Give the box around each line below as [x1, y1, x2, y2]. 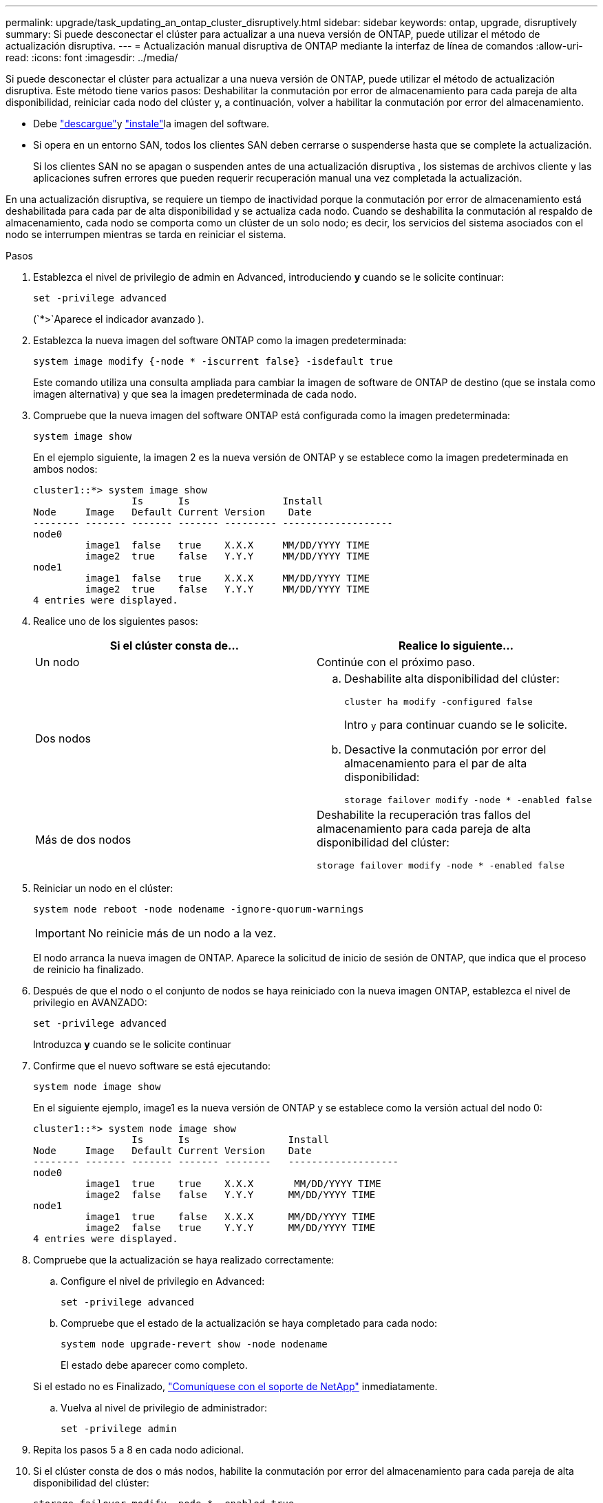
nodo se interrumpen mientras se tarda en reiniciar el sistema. [6, 228, 286, 240]
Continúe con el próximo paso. [317, 655, 476, 669]
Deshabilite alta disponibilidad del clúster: [344, 672, 560, 685]
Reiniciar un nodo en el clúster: [33, 882, 173, 894]
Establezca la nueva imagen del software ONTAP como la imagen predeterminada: [33, 334, 407, 346]
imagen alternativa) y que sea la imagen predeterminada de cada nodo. [33, 388, 357, 400]
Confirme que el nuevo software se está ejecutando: [33, 1060, 271, 1072]
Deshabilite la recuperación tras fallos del [317, 808, 531, 822]
